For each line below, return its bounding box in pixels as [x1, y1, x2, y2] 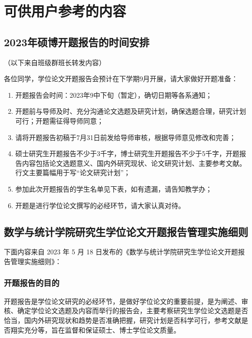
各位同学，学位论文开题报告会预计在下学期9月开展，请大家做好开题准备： [4, 73, 238, 84]
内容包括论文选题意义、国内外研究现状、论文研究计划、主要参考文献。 [22, 158, 246, 168]
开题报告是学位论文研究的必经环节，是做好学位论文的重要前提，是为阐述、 [4, 296, 241, 306]
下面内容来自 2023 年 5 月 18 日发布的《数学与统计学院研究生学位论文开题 [4, 247, 238, 257]
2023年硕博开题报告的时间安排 [4, 34, 150, 49]
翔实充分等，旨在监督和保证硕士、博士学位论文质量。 [10, 324, 180, 335]
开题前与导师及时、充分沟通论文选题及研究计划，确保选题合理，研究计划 [15, 106, 246, 116]
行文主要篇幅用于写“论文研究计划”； [15, 167, 131, 178]
